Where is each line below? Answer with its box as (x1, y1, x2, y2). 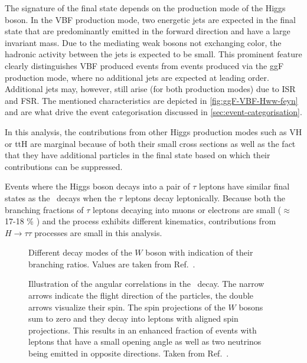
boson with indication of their (145, 246, 253, 259)
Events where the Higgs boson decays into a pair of (5, 180, 190, 192)
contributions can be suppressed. (5, 160, 123, 172)
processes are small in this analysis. (34, 226, 162, 238)
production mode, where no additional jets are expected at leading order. (5, 71, 269, 83)
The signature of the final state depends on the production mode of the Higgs (5, 2, 286, 14)
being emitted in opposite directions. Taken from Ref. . (28, 347, 229, 359)
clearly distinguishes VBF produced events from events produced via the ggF (5, 59, 284, 71)
